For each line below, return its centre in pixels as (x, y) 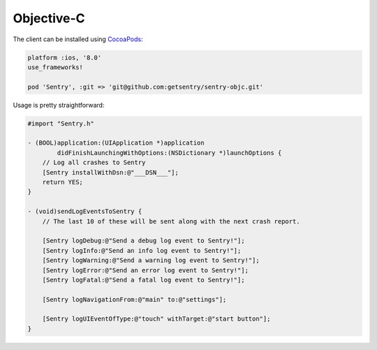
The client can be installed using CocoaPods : (78, 39)
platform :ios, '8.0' (65, 57)
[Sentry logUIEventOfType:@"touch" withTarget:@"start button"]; (156, 319)
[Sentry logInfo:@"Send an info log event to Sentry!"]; (142, 250)
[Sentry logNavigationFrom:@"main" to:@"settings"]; (134, 299)
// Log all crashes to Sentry (94, 163)
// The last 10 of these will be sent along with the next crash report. (171, 221)
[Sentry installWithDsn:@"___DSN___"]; (111, 172)
